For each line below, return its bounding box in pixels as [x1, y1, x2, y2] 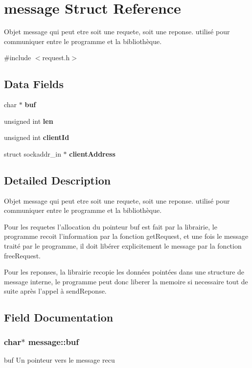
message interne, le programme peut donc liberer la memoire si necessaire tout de [4, 276, 248, 286]
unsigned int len [4, 115, 53, 126]
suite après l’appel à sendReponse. [4, 286, 107, 296]
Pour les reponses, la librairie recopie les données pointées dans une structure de [4, 267, 245, 277]
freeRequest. [4, 250, 41, 260]
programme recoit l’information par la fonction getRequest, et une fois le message [4, 231, 249, 241]
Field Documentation [4, 310, 114, 325]
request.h [42, 52, 70, 63]
